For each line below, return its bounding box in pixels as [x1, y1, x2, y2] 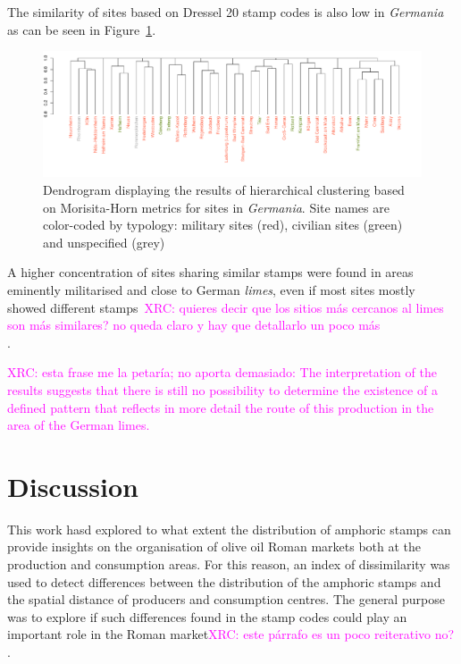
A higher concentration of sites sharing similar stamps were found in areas [7, 263, 414, 282]
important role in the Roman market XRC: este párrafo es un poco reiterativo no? [7, 625, 455, 643]
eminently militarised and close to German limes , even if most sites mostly [7, 280, 415, 298]
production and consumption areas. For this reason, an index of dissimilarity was [7, 555, 450, 573]
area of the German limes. [7, 416, 150, 434]
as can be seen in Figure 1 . [7, 20, 156, 38]
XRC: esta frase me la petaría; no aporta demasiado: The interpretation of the [7, 363, 437, 382]
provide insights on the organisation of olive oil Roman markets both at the [7, 537, 422, 556]
